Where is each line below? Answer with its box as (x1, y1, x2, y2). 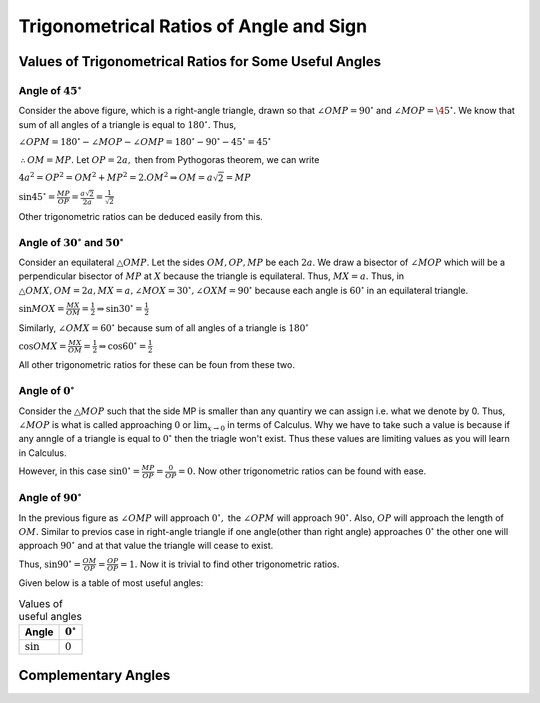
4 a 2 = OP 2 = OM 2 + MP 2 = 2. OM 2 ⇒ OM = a (18, 170, 214, 184)
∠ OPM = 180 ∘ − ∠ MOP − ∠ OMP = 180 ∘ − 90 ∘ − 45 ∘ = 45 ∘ (18, 135, 272, 148)
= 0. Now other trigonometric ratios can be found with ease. (178, 465, 427, 477)
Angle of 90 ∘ (18, 489, 82, 505)
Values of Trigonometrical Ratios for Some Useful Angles (18, 53, 382, 70)
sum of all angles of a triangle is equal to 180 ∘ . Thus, (18, 118, 237, 130)
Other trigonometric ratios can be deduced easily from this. (18, 210, 264, 222)
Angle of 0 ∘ (18, 382, 75, 398)
